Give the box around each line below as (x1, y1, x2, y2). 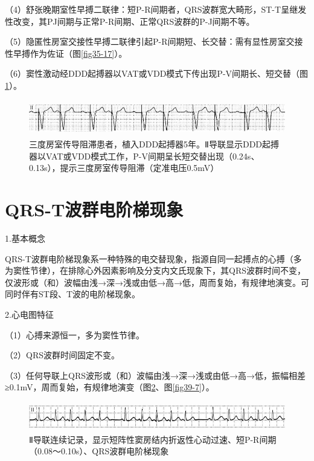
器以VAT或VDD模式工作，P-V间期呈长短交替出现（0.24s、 (29, 149, 260, 162)
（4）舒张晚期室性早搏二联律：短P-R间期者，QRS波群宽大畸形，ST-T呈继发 (5, 3, 307, 15)
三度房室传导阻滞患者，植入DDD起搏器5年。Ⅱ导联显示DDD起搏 (29, 138, 280, 150)
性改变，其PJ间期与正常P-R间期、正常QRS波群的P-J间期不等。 (5, 15, 255, 27)
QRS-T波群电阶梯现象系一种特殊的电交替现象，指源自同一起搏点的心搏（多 (5, 252, 302, 265)
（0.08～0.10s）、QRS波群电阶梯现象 (29, 445, 169, 457)
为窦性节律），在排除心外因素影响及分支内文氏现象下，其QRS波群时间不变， (5, 264, 306, 277)
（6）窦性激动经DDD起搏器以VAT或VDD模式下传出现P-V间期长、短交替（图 (5, 67, 309, 80)
